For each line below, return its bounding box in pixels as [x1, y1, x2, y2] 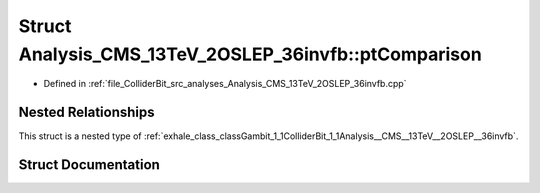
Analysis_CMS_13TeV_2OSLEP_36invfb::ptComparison [18, 43, 482, 65]
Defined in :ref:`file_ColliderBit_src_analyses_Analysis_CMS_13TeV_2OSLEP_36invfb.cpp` [43, 78, 407, 90]
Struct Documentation [18, 156, 160, 174]
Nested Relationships [18, 104, 155, 121]
